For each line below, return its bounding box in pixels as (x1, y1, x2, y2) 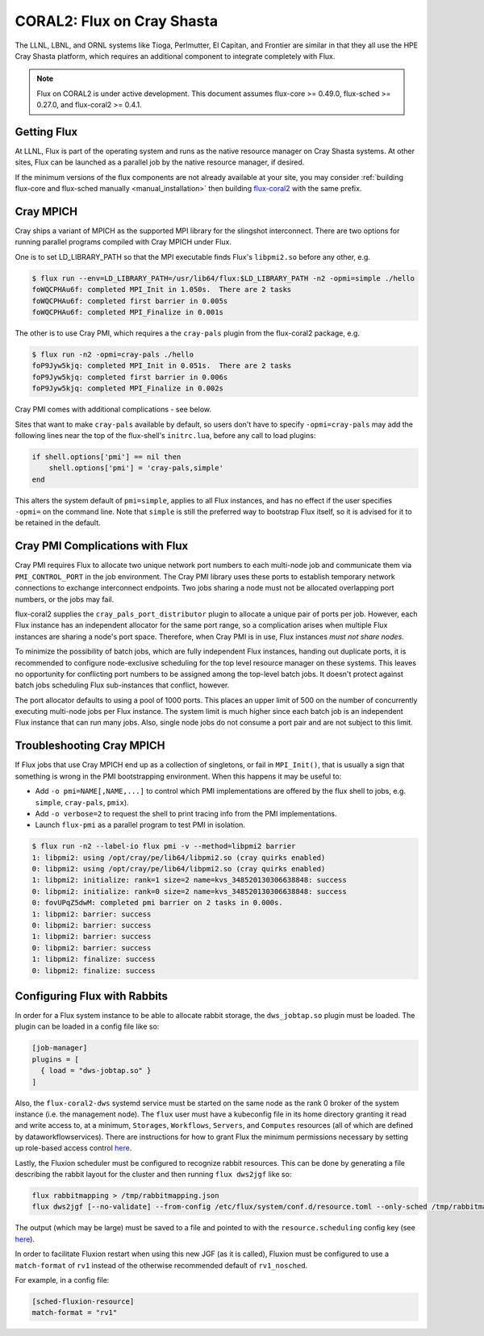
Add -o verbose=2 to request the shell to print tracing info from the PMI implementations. (35, 808, 337, 818)
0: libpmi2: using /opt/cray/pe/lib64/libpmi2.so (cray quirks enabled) (31, 864, 326, 874)
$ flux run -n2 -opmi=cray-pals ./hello (31, 350, 194, 359)
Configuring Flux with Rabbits (15, 989, 169, 1003)
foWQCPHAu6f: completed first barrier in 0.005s (31, 296, 228, 306)
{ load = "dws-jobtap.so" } (40, 1066, 152, 1075)
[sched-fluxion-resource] (31, 1296, 135, 1306)
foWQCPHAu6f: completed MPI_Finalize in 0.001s (31, 307, 223, 317)
